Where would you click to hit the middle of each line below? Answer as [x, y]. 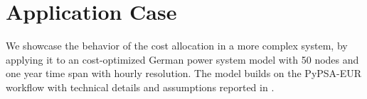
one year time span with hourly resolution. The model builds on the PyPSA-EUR [184, 73]
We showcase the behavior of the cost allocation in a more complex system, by [177, 46]
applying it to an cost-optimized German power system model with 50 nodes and [182, 59]
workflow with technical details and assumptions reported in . [140, 87]
